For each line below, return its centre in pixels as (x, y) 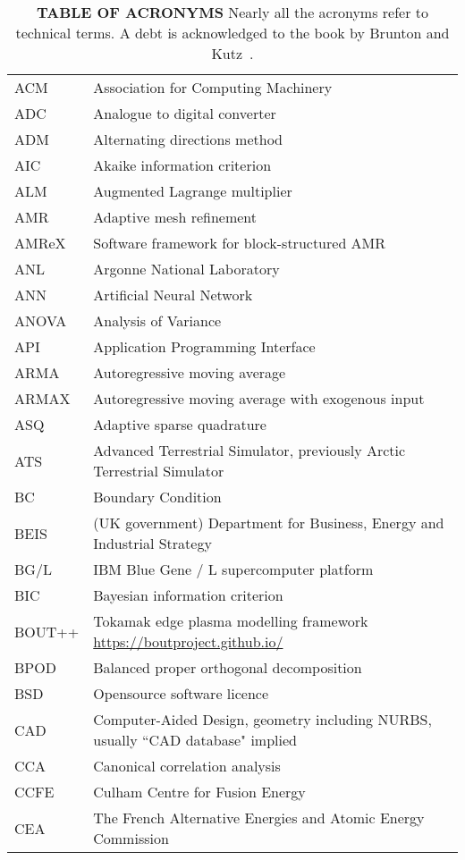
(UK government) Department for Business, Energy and (269, 523)
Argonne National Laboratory (186, 269)
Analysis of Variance (157, 320)
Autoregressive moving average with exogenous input (259, 398)
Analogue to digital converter (185, 113)
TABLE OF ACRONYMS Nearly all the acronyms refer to (232, 12)
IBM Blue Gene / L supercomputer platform (233, 569)
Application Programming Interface (204, 346)
